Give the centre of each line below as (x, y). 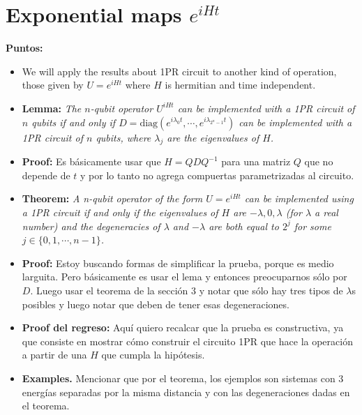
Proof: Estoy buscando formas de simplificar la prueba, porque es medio (178, 263)
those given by (53, 85)
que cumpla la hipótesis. (153, 355)
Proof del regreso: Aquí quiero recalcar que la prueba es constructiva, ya (183, 327)
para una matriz (256, 161)
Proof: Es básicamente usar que (91, 161)
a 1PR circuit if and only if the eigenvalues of (120, 212)
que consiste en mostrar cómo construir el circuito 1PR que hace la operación (187, 341)
